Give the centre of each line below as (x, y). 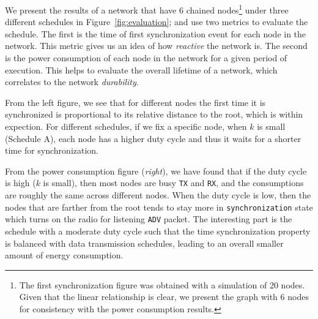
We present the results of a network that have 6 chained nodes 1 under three (147, 9)
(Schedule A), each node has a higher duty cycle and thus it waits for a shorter (153, 138)
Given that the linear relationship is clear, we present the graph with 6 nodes (164, 297)
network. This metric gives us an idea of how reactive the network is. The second (156, 46)
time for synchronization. (52, 150)
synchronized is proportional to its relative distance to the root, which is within (154, 114)
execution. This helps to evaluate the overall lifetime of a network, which (141, 69)
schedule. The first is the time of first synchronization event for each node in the (156, 33)
